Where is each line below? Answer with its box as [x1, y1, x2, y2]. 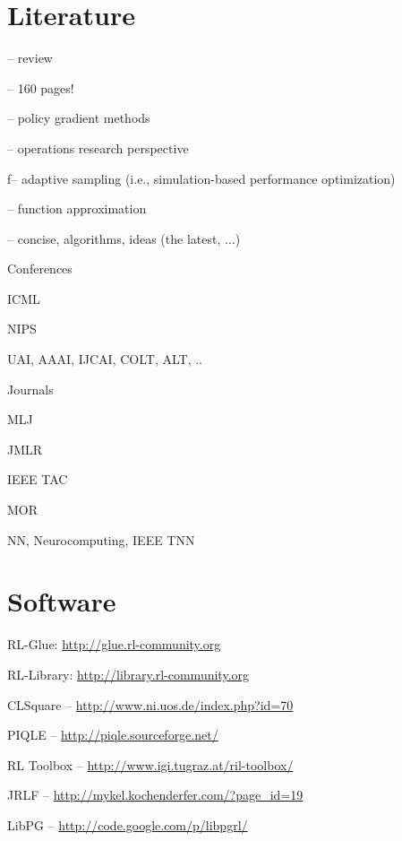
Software [7, 583, 116, 620]
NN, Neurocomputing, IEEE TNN [7, 530, 195, 549]
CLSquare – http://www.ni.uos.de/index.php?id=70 [7, 695, 294, 714]
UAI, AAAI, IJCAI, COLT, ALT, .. [7, 350, 202, 368]
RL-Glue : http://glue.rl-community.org [7, 635, 221, 654]
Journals [7, 379, 54, 398]
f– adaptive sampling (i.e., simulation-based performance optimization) [7, 169, 396, 187]
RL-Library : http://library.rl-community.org [7, 664, 250, 683]
